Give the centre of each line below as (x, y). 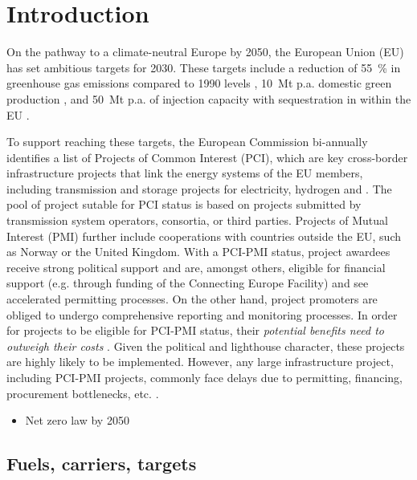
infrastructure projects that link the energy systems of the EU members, (185, 173)
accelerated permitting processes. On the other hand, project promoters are (192, 299)
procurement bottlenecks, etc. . (83, 393)
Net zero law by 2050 (77, 420)
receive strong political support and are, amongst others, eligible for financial (196, 267)
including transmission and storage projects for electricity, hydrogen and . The (199, 188)
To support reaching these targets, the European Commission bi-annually (187, 142)
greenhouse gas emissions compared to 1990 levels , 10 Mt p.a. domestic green (199, 83)
